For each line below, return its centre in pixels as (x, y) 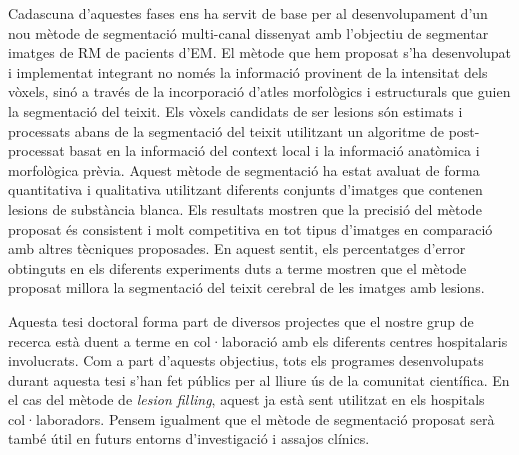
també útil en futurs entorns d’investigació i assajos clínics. (189, 438)
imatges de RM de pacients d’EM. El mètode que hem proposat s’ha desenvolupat (260, 52)
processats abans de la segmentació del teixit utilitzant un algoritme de (226, 130)
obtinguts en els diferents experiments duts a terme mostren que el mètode (237, 267)
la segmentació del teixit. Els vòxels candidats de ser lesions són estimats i (235, 110)
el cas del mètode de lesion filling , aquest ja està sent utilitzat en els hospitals (246, 399)
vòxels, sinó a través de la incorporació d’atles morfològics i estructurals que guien (259, 91)
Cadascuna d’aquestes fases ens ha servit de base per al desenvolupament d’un (248, 13)
